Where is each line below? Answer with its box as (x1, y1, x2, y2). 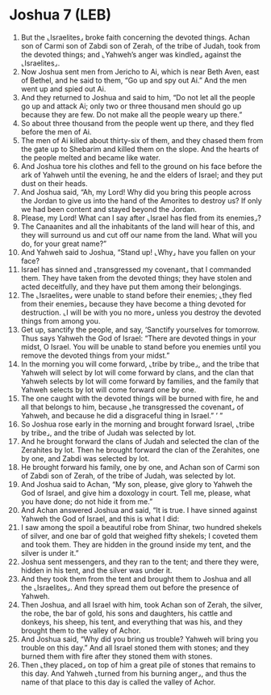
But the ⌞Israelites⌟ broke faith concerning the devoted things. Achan (20, 32, 251, 42)
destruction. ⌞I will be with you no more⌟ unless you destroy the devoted (20, 307, 261, 317)
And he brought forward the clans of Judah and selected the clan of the (20, 436, 260, 446)
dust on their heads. (20, 178, 88, 188)
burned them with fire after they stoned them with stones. (20, 651, 213, 661)
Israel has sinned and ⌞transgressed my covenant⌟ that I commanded (20, 265, 252, 274)
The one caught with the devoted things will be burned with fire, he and (20, 393, 259, 403)
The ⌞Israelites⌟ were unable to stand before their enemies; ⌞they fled (20, 290, 252, 300)
